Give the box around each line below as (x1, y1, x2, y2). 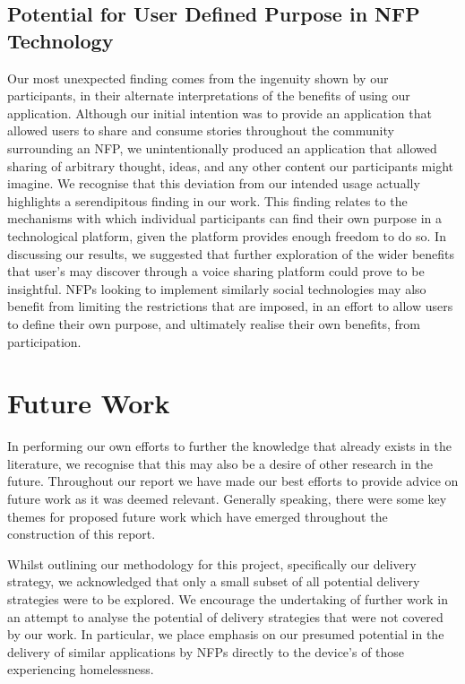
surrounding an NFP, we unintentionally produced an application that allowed (7, 138, 437, 157)
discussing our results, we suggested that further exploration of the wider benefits (7, 244, 455, 263)
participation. (7, 332, 82, 351)
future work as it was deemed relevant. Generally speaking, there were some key (7, 489, 447, 507)
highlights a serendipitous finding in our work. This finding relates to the (7, 191, 408, 210)
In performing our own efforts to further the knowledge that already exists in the (7, 437, 452, 455)
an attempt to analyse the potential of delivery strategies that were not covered (7, 607, 443, 626)
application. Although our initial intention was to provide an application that (7, 103, 432, 122)
